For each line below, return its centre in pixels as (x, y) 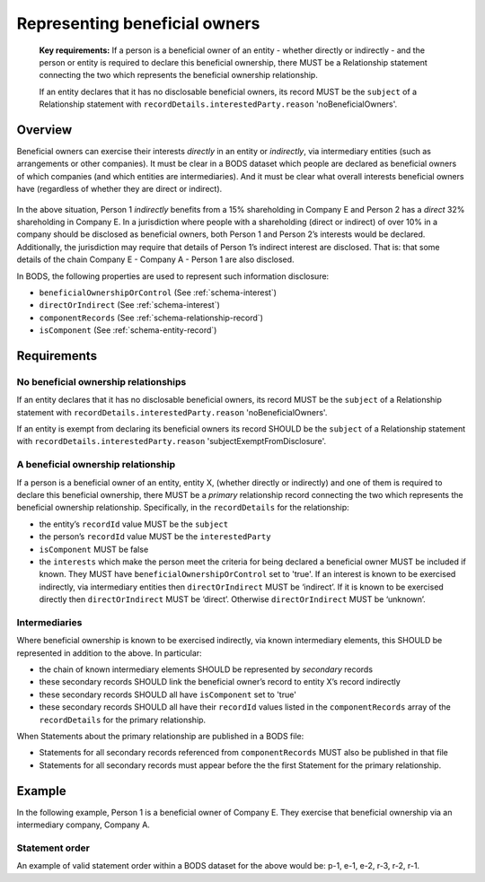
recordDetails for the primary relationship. (123, 720)
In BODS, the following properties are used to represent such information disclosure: (173, 276)
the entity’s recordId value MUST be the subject (134, 524)
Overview (44, 130)
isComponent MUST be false (94, 549)
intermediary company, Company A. (83, 825)
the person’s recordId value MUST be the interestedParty (155, 537)
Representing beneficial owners (138, 23)
